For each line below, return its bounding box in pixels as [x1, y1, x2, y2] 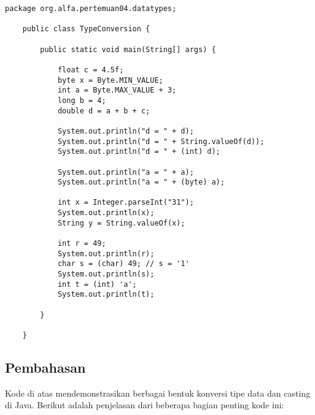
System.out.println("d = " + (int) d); [57, 147, 220, 156]
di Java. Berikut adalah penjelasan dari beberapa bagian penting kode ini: [5, 398, 284, 411]
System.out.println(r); [57, 249, 155, 258]
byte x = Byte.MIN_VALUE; [57, 75, 163, 85]
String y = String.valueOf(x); [57, 218, 185, 227]
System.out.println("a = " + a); [57, 167, 194, 177]
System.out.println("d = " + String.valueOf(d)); [57, 137, 265, 146]
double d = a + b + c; [57, 106, 150, 115]
